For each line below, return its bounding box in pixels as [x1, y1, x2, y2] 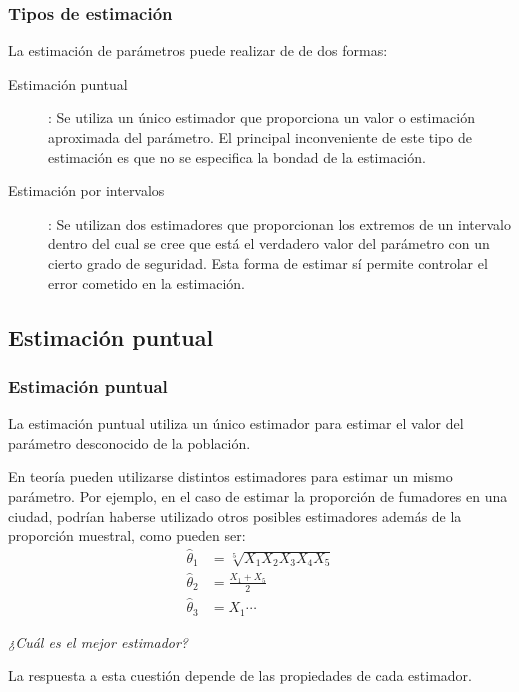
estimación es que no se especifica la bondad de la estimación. [48, 146, 426, 167]
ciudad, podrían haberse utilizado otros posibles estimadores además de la [8, 505, 462, 526]
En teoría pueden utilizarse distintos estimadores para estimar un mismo [8, 466, 453, 487]
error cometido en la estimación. [48, 272, 245, 293]
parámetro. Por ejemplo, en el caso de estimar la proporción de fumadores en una [8, 485, 508, 506]
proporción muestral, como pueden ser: [8, 525, 246, 546]
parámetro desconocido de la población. [8, 432, 251, 453]
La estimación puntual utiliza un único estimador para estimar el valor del [8, 413, 464, 434]
